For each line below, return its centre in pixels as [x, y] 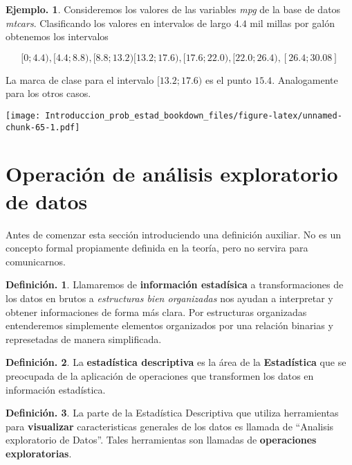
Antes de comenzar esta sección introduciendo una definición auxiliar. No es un [173, 234]
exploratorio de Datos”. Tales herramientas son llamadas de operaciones [161, 440]
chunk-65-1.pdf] [43, 127]
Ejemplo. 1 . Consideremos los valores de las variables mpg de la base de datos [173, 9]
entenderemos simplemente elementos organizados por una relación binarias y [169, 325]
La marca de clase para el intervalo [80, 79]
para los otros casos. [48, 93]
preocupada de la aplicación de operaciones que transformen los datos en [160, 375]
